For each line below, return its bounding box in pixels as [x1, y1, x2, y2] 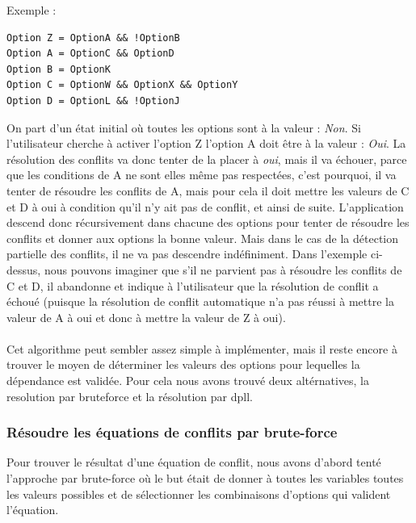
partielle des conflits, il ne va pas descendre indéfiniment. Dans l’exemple [6, 245, 368, 262]
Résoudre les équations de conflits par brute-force [6, 422, 338, 442]
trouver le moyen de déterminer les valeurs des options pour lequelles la [6, 356, 360, 373]
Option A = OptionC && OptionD [6, 48, 174, 60]
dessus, [6, 261, 41, 278]
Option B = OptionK [6, 63, 111, 75]
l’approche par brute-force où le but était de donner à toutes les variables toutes [6, 470, 404, 487]
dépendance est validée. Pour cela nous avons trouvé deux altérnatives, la [6, 372, 369, 389]
